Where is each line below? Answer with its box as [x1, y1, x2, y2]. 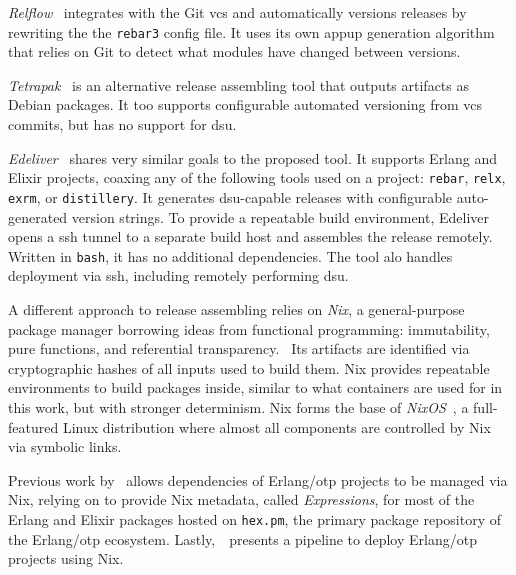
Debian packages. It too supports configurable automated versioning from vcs [8, 94, 483, 115]
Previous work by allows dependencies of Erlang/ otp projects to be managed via [8, 469, 508, 490]
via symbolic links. [8, 436, 122, 457]
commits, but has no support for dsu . [8, 114, 237, 135]
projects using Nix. [8, 548, 124, 569]
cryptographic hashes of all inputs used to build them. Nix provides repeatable [8, 357, 490, 378]
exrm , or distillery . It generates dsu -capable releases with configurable [8, 186, 453, 207]
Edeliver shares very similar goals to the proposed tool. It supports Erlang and [8, 147, 498, 168]
